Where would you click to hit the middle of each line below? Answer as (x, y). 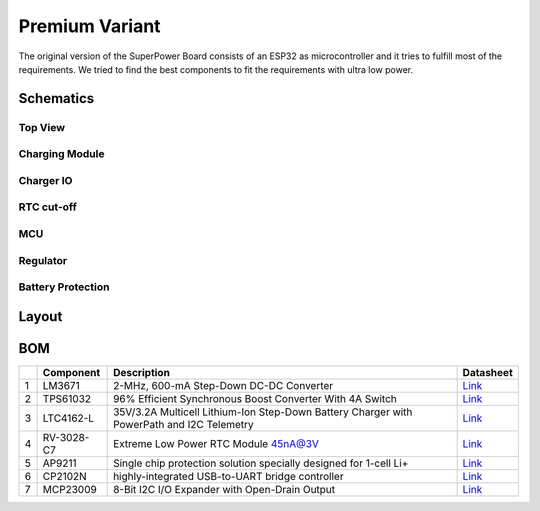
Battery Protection (64, 287)
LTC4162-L (68, 418)
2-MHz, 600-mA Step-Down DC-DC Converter (223, 385)
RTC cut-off (47, 207)
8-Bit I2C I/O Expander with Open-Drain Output (224, 489)
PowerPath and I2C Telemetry (183, 424)
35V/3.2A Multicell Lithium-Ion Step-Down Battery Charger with (263, 412)
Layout (40, 316)
